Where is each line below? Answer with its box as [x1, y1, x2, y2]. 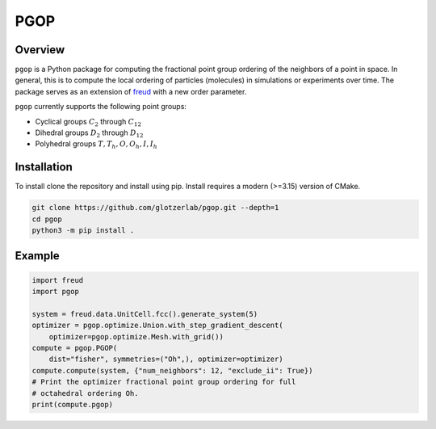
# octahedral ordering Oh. [31, 389, 139, 397]
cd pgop [31, 214, 62, 224]
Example [15, 249, 60, 263]
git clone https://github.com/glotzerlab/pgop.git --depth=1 [31, 203, 279, 212]
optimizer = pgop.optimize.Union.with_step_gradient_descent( [31, 321, 283, 330]
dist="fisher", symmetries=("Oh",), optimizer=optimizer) [48, 355, 283, 364]
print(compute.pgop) [31, 400, 113, 409]
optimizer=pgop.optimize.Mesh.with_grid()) [48, 332, 224, 341]
